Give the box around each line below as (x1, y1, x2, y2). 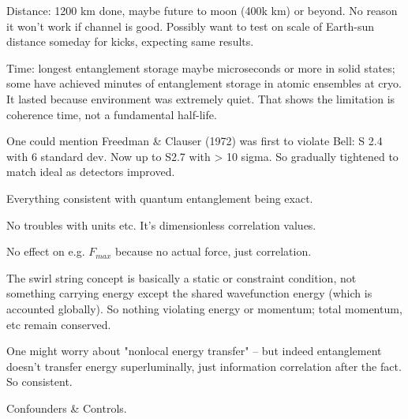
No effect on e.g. (6, 243, 85, 260)
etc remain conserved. (6, 316, 111, 332)
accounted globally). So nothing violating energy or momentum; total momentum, (6, 300, 402, 316)
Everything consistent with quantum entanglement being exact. (6, 189, 313, 206)
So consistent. (6, 373, 73, 390)
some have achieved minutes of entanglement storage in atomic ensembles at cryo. (6, 75, 402, 92)
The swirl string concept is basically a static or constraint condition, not (6, 269, 357, 286)
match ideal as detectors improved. (6, 163, 175, 180)
